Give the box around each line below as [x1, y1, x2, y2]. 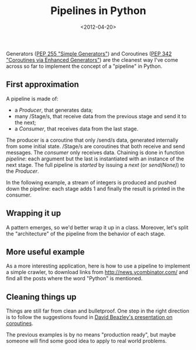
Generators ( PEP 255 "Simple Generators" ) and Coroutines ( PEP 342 [6, 50, 172, 57]
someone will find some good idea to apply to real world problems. [6, 338, 167, 345]
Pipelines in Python [50, 4, 146, 18]
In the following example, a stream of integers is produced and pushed [6, 179, 177, 186]
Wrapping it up [6, 208, 61, 218]
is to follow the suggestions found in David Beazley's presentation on [6, 314, 173, 321]
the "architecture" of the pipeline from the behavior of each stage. [6, 230, 166, 237]
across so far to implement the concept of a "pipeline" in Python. [6, 63, 163, 70]
